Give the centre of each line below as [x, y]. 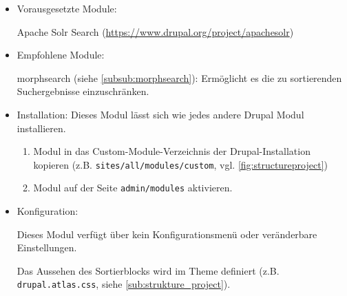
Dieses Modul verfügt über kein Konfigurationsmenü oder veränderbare [167, 234]
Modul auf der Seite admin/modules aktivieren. [133, 188]
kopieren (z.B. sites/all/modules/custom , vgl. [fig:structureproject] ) [180, 164]
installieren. [41, 128]
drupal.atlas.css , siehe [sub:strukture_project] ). [124, 284]
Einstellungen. [47, 247]
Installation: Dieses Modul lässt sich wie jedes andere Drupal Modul [160, 114]
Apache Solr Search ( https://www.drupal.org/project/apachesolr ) [155, 31]
